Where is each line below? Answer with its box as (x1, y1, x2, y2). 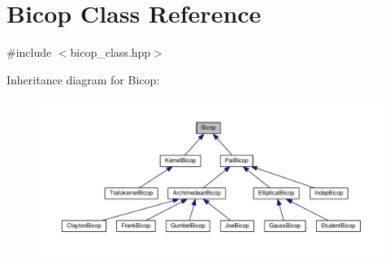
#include (6, 44, 52, 61)
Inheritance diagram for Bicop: (6, 71, 160, 88)
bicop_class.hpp (70, 44, 151, 61)
